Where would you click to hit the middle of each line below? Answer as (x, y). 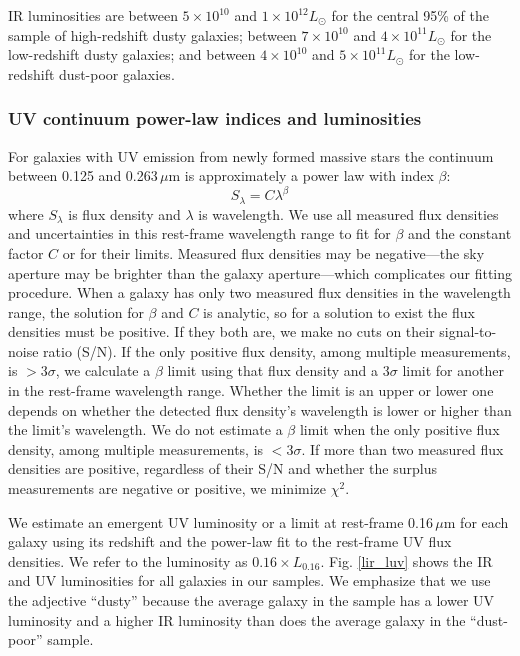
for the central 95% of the (410, 15)
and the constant (459, 233)
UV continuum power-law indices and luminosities (215, 118)
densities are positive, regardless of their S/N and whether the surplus (222, 468)
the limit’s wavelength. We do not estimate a (145, 429)
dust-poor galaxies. (117, 73)
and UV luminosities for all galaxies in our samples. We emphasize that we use (249, 580)
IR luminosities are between (93, 15)
